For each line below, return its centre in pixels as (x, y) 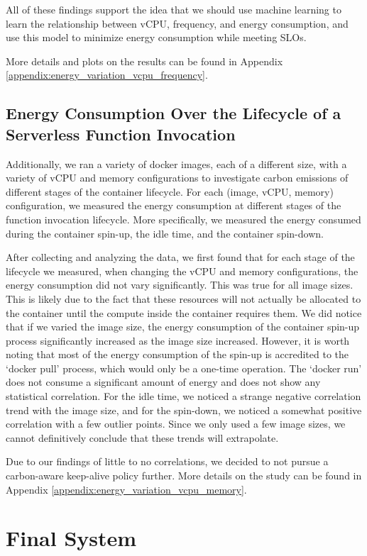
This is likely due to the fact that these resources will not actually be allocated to (183, 298)
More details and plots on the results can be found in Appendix (144, 61)
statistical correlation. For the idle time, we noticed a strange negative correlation (183, 396)
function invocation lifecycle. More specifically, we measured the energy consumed (183, 219)
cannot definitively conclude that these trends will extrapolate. (142, 437)
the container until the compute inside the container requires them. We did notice (184, 312)
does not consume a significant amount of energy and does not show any (163, 382)
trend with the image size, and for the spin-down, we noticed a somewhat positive (184, 410)
